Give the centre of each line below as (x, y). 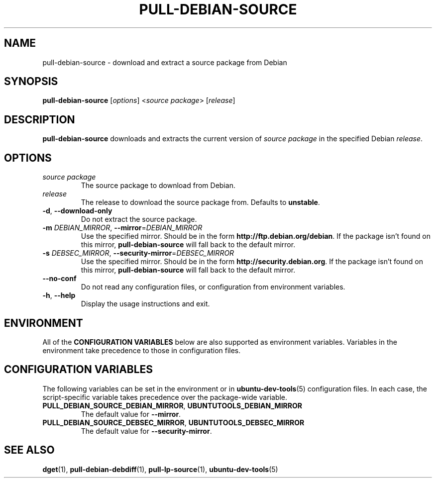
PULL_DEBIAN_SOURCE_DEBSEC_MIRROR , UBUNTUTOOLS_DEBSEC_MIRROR (173, 422)
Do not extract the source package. (139, 219)
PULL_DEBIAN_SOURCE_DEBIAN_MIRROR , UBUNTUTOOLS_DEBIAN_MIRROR (172, 405)
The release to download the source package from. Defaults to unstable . (200, 202)
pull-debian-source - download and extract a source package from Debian (165, 62)
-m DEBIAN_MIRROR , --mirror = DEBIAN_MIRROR (122, 228)
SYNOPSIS (31, 82)
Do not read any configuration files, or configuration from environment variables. (213, 287)
